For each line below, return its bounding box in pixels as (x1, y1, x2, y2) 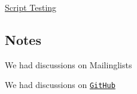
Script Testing (5, 1, 57, 13)
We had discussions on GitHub (5, 78, 115, 91)
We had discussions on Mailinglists (5, 58, 132, 71)
